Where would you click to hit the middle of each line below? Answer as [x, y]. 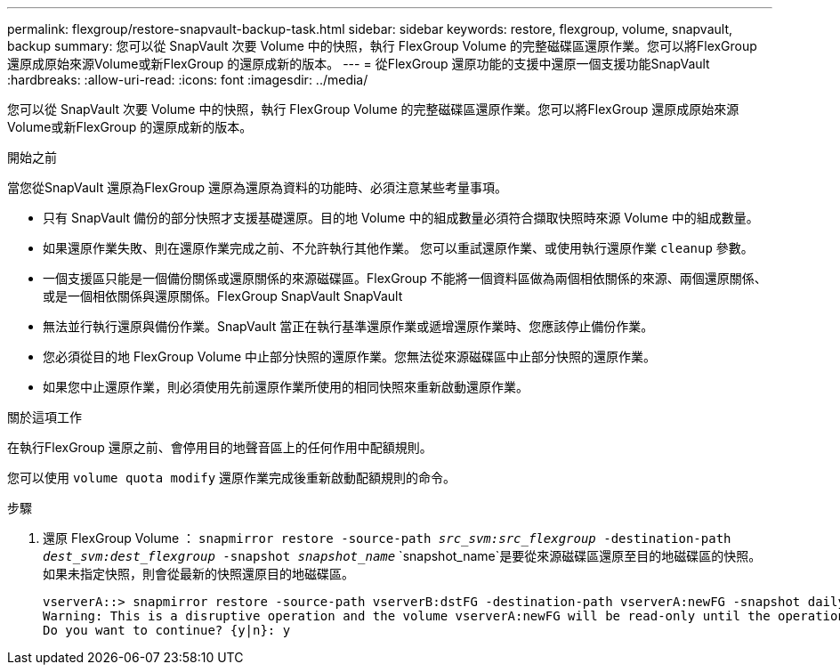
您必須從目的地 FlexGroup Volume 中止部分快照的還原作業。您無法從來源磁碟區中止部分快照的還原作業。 [350, 356]
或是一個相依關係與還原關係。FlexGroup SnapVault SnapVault [223, 296]
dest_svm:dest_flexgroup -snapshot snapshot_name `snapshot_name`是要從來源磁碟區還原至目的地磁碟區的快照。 [402, 556]
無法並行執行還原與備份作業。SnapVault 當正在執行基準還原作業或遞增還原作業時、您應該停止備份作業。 [348, 326]
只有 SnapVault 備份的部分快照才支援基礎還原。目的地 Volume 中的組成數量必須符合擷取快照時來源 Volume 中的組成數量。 [401, 218]
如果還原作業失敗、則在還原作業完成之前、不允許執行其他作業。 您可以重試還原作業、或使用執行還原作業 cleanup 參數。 [398, 248]
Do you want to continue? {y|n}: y [167, 630]
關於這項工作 [44, 417]
